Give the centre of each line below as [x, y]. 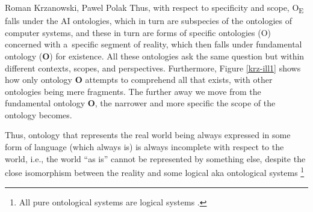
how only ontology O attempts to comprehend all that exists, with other [139, 80]
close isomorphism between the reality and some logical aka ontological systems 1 [155, 171]
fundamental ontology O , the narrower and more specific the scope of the [140, 103]
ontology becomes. [39, 114]
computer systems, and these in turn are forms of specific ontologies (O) [138, 32]
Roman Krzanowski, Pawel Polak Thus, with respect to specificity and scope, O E [154, 8]
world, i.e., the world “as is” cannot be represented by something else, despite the [155, 158]
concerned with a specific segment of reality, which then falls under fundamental [153, 44]
